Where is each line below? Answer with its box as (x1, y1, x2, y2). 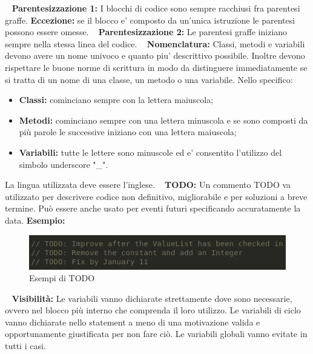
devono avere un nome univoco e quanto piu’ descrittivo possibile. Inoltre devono (5, 49, 305, 62)
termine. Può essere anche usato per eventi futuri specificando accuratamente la (5, 202, 301, 215)
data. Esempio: (5, 213, 65, 226)
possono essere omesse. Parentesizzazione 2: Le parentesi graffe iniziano (5, 25, 288, 38)
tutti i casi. (5, 339, 46, 352)
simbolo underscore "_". (19, 158, 108, 170)
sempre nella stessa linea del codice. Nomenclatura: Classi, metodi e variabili (5, 37, 305, 50)
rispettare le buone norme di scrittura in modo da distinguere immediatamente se (5, 61, 308, 73)
